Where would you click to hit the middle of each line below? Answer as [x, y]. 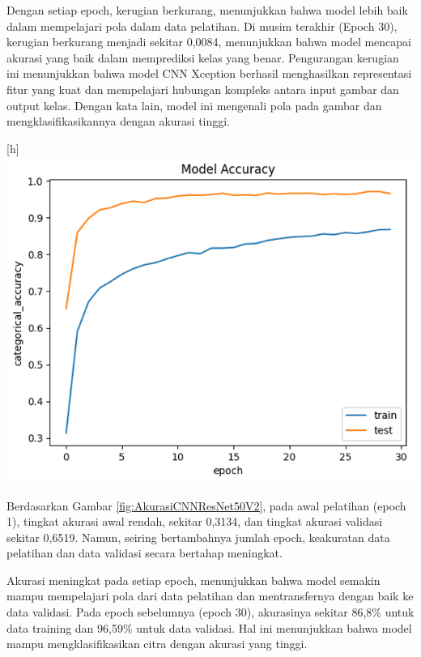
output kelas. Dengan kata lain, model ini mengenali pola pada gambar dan [194, 105]
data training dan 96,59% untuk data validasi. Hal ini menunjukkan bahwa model [209, 627]
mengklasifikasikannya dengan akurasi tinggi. [119, 121]
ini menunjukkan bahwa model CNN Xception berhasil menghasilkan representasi [209, 73]
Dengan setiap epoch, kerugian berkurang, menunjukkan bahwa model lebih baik [207, 10]
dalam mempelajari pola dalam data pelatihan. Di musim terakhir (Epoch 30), [202, 26]
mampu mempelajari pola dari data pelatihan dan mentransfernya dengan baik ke [210, 596]
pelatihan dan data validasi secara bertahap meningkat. [145, 553]
